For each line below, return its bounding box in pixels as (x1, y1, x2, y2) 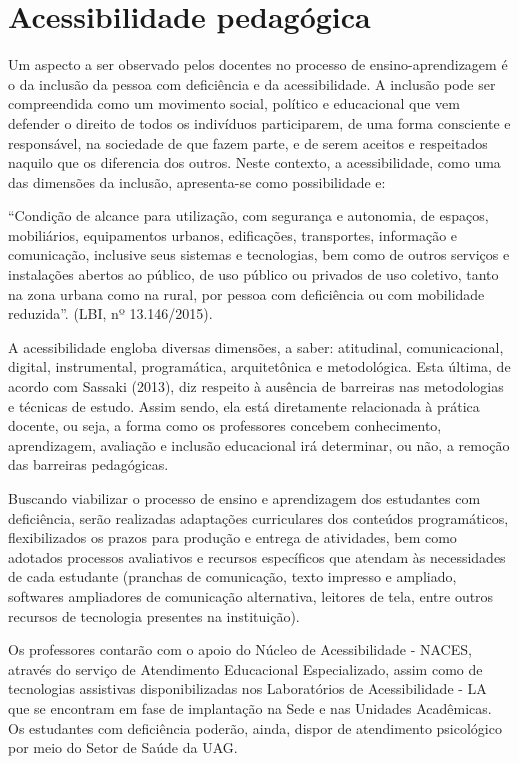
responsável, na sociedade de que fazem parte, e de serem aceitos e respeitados (8, 132, 488, 153)
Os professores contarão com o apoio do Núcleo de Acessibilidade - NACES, (8, 639, 472, 660)
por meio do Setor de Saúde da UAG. (8, 737, 238, 758)
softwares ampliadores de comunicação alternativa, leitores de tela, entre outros (8, 585, 494, 606)
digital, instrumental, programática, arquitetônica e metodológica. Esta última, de (8, 356, 511, 377)
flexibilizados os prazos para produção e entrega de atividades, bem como (8, 527, 457, 548)
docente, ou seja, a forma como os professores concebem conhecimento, (8, 415, 442, 436)
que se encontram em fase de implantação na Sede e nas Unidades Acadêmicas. (8, 697, 492, 718)
